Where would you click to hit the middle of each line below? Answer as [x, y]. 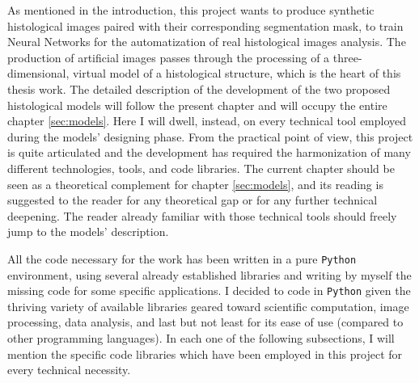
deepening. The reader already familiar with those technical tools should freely [202, 215]
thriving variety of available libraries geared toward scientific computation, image [208, 306]
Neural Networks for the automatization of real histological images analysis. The [207, 42]
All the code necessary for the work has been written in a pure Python [182, 258]
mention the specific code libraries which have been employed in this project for [205, 354]
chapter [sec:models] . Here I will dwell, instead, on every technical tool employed [207, 121]
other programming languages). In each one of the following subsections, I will [201, 338]
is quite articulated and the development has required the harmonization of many [209, 152]
